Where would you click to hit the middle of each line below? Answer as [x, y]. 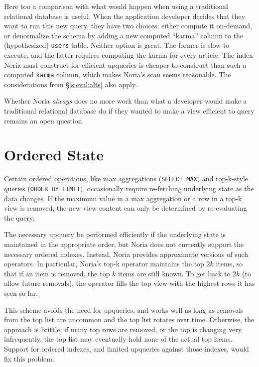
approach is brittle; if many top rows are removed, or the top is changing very [123, 329]
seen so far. [21, 293]
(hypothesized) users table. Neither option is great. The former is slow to [117, 45]
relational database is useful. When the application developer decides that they [125, 16]
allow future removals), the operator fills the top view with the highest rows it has [129, 283]
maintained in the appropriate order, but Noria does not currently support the [124, 244]
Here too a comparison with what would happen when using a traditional [116, 6]
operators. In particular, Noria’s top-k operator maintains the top [104, 264]
